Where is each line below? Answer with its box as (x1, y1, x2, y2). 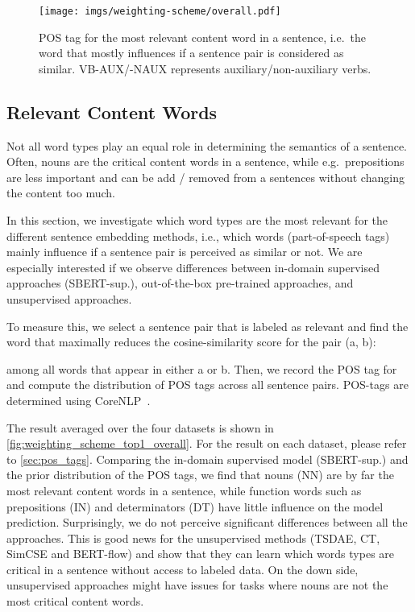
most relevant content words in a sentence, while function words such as (6, 482, 362, 498)
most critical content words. (6, 593, 144, 610)
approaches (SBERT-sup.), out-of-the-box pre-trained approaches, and (6, 275, 354, 292)
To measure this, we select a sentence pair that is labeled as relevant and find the (6, 317, 409, 334)
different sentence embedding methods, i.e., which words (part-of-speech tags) (6, 227, 390, 244)
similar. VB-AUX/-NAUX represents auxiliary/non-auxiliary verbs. (39, 60, 371, 76)
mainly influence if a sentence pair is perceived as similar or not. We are (6, 243, 363, 260)
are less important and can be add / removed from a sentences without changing (6, 168, 405, 185)
